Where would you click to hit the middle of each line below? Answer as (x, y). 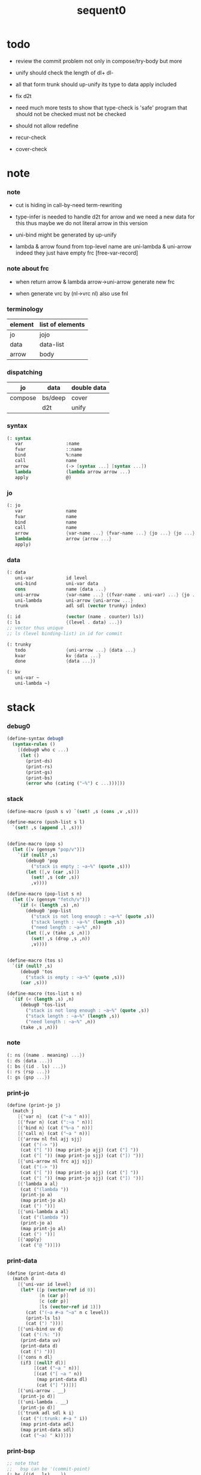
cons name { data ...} (61, 589)
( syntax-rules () (34, 744)
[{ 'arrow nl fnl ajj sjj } (50, 1139)
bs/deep (54, 398)
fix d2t (23, 96)
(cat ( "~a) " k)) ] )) (46, 1435)
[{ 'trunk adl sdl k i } (46, 1413)
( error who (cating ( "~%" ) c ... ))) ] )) (75, 784)
